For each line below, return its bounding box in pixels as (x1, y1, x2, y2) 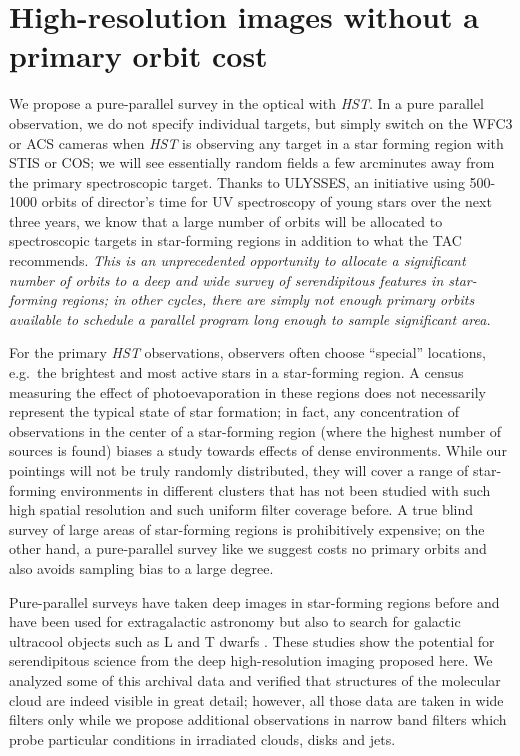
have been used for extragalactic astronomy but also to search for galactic (9, 611, 461, 632)
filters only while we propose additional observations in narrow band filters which (9, 709, 507, 730)
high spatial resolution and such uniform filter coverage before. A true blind (9, 499, 474, 520)
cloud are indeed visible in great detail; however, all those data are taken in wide (9, 689, 504, 710)
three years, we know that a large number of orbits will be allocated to (9, 210, 443, 231)
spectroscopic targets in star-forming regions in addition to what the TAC (9, 230, 462, 251)
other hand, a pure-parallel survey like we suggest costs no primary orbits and (9, 538, 487, 559)
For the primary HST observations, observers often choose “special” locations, (9, 342, 486, 363)
